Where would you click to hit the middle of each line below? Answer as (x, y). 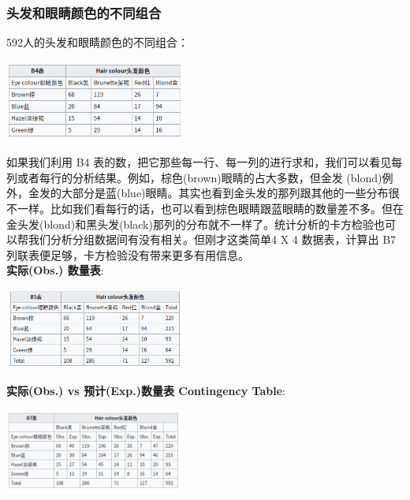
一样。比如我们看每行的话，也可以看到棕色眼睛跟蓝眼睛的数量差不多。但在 (210, 208)
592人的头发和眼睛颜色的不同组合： (97, 42)
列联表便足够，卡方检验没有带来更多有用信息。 (128, 254)
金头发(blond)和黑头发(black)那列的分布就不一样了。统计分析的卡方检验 (190, 224)
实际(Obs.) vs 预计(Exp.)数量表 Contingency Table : (146, 391)
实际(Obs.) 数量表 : (55, 270)
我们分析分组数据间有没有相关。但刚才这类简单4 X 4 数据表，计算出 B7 (212, 239)
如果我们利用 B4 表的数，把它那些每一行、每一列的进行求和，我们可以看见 (199, 162)
